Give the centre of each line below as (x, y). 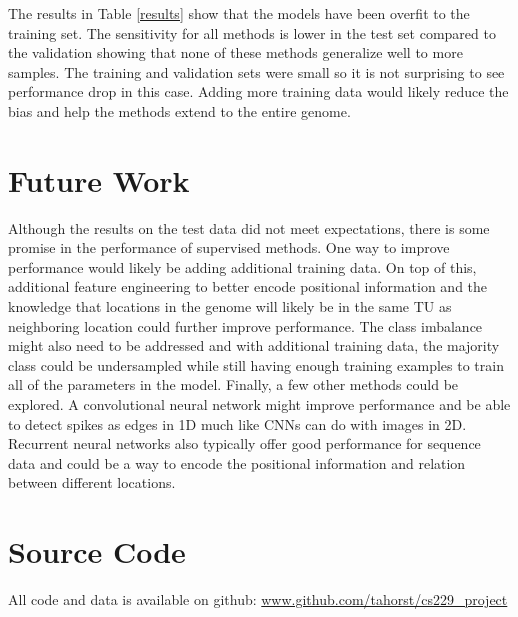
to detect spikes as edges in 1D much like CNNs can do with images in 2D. (237, 423)
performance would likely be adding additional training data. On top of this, (242, 266)
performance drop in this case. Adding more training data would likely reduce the (258, 91)
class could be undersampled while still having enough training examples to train (256, 364)
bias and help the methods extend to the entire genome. (179, 110)
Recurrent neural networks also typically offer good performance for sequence (244, 443)
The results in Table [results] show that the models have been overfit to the (239, 13)
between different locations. (92, 482)
